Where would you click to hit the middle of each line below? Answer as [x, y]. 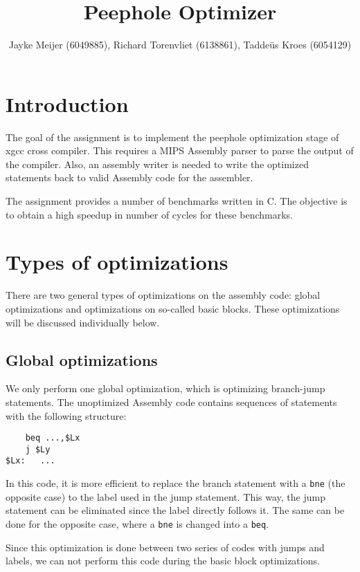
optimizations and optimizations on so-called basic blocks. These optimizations [173, 308]
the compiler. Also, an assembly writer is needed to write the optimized [157, 164]
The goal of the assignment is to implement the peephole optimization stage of [172, 137]
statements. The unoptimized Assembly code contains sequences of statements [171, 402]
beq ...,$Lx [53, 438]
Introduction [67, 103]
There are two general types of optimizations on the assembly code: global [163, 295]
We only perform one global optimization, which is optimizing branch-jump [165, 388]
